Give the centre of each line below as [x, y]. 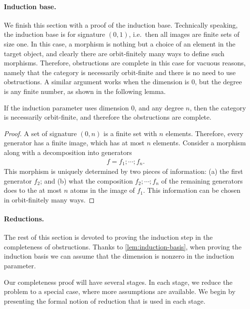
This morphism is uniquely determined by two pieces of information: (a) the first [124, 171]
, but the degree [218, 82]
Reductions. [24, 218]
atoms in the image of [103, 190]
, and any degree [159, 107]
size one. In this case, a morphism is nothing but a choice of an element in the [120, 43]
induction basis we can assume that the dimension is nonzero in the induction [119, 256]
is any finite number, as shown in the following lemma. [85, 91]
